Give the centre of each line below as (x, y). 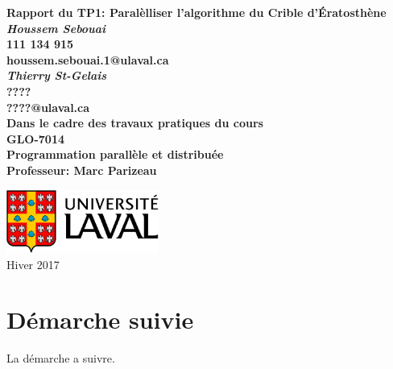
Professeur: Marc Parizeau (82, 170)
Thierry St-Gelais (57, 75)
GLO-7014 (36, 138)
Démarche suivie (100, 319)
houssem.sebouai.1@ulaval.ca (88, 59)
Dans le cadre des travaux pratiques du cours (135, 123)
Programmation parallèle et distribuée (115, 154)
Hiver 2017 (33, 264)
